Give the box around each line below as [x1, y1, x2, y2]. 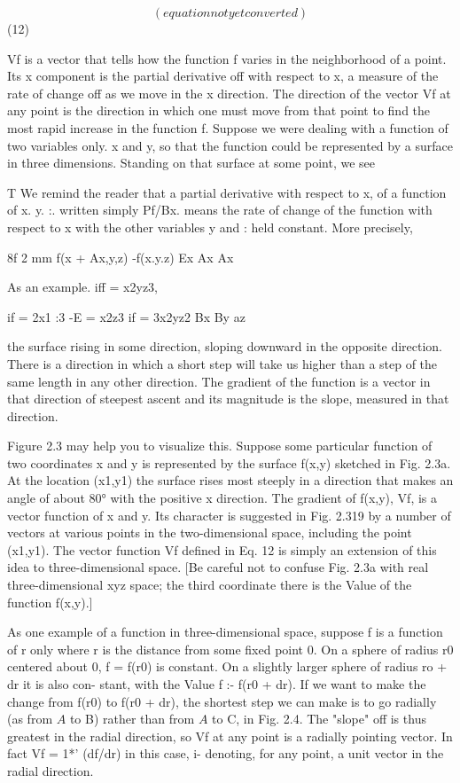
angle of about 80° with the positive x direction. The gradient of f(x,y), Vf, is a [7, 489, 438, 507]
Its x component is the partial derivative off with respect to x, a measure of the [7, 67, 439, 85]
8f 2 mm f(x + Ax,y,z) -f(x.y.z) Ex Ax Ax [7, 247, 234, 266]
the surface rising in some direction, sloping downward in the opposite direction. [7, 337, 442, 356]
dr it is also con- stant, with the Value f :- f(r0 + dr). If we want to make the [7, 675, 426, 693]
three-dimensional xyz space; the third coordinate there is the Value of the [7, 576, 412, 594]
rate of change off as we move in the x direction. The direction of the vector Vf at [7, 83, 451, 102]
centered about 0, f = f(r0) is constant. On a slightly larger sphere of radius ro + [7, 657, 448, 676]
